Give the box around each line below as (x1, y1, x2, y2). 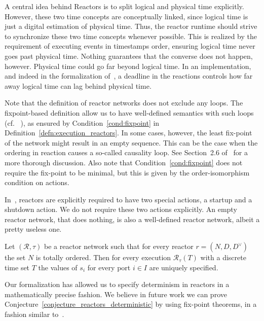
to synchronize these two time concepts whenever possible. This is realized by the (5, 30, 257, 41)
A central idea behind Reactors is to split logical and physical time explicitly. (5, 1, 244, 11)
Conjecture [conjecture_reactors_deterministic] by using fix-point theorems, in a (5, 299, 257, 309)
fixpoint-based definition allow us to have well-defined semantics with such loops (5, 107, 254, 118)
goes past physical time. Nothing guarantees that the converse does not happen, (5, 50, 253, 61)
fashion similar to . (5, 309, 64, 319)
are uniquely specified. (149, 262, 218, 272)
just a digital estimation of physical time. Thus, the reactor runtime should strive (5, 21, 257, 31)
